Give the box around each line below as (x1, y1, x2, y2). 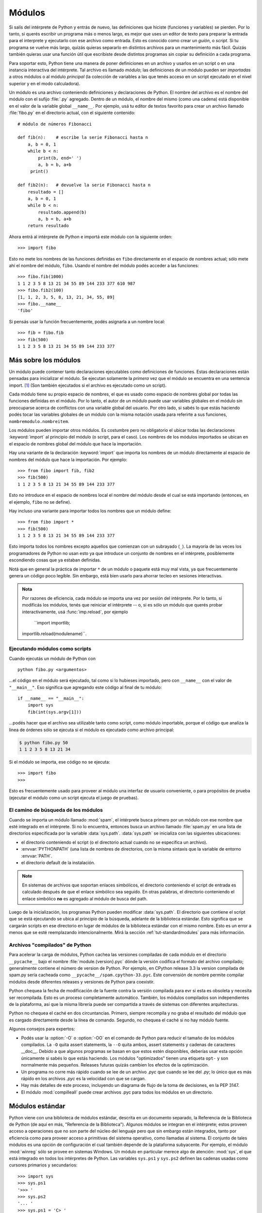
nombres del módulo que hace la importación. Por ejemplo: (9, 457, 128, 462)
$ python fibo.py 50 (19, 740, 68, 745)
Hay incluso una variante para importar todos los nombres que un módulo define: (9, 508, 172, 514)
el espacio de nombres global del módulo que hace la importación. (9, 441, 143, 446)
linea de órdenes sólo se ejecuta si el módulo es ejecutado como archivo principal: (9, 727, 175, 733)
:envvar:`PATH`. (21, 853, 52, 859)
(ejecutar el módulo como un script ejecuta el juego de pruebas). (9, 795, 139, 801)
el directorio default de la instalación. (21, 860, 96, 866)
